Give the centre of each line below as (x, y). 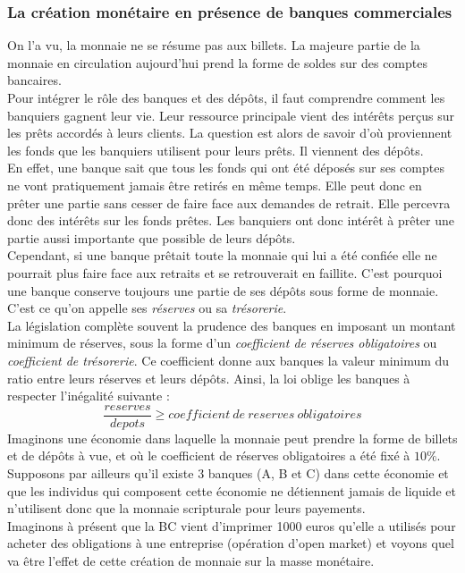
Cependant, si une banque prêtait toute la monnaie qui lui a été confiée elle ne (222, 255)
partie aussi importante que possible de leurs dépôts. (152, 237)
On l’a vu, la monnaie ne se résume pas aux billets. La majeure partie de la (214, 45)
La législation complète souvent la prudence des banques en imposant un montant (232, 325)
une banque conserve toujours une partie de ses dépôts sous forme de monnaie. (223, 290)
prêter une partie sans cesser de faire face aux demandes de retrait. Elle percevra (229, 202)
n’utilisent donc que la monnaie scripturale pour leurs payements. (186, 508)
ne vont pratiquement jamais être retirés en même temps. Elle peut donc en (215, 185)
